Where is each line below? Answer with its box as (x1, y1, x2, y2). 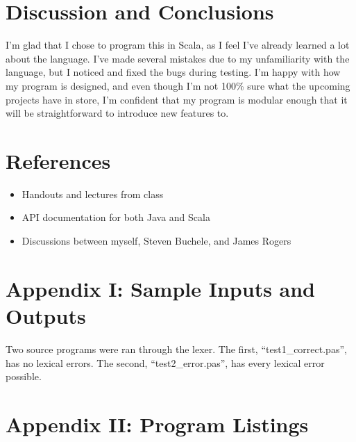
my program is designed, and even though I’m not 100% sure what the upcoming (6, 78, 350, 92)
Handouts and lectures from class (22, 186, 164, 201)
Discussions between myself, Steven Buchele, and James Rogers (22, 234, 291, 247)
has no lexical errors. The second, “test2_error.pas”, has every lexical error (6, 355, 325, 370)
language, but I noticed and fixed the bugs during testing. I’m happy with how (6, 65, 341, 79)
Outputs (6, 301, 86, 329)
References (6, 146, 111, 174)
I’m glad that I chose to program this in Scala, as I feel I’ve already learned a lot (6, 38, 350, 52)
